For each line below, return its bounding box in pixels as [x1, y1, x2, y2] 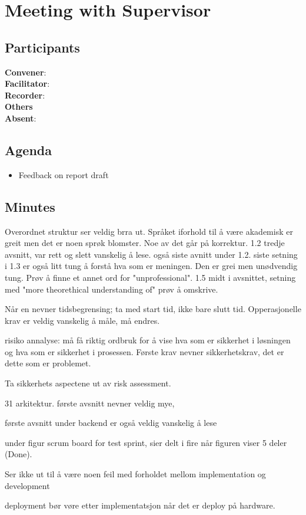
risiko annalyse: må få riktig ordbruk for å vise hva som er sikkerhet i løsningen [5, 334, 291, 346]
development [5, 479, 50, 491]
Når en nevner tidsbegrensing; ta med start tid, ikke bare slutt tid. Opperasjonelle [5, 303, 301, 315]
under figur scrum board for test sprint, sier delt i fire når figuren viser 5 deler [5, 436, 287, 448]
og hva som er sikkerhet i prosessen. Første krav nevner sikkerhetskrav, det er [5, 345, 284, 357]
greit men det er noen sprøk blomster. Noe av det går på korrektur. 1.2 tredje [5, 237, 285, 249]
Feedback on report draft [18, 168, 109, 181]
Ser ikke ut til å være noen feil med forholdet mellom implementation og [5, 468, 266, 480]
